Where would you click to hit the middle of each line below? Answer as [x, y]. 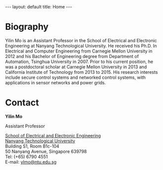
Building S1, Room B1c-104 [32, 146]
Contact [22, 103]
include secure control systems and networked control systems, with [76, 77]
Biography [27, 27]
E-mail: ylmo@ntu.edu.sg [31, 162]
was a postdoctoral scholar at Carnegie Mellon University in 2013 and [76, 67]
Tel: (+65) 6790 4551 [27, 157]
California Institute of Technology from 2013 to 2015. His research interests [81, 72]
